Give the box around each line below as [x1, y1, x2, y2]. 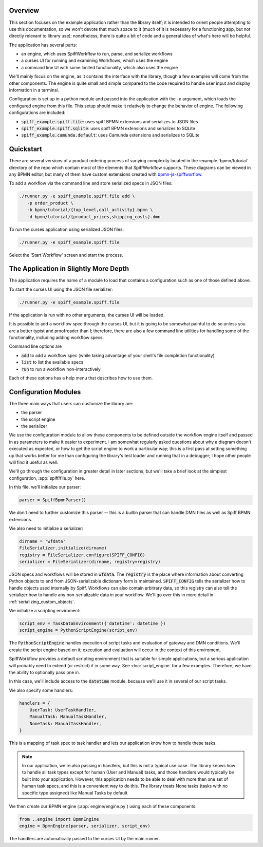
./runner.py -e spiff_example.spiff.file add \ [19, 193, 135, 199]
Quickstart [9, 145, 42, 153]
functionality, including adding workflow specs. [9, 335, 104, 340]
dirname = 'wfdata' [19, 538, 66, 544]
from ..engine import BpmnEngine [19, 816, 99, 822]
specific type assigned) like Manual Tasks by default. [22, 790, 129, 796]
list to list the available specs [21, 359, 84, 365]
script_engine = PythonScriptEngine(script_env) [19, 627, 138, 633]
